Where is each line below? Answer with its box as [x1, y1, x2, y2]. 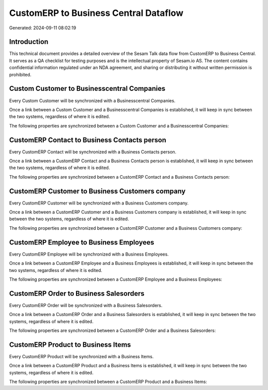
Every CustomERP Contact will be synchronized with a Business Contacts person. [9, 149, 177, 155]
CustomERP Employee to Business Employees [9, 238, 154, 247]
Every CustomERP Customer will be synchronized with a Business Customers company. [9, 200, 189, 206]
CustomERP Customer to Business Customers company [9, 187, 186, 195]
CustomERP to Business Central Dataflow [9, 7, 184, 18]
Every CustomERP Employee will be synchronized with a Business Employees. [9, 251, 169, 257]
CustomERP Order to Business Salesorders [9, 289, 145, 298]
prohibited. [9, 71, 32, 77]
